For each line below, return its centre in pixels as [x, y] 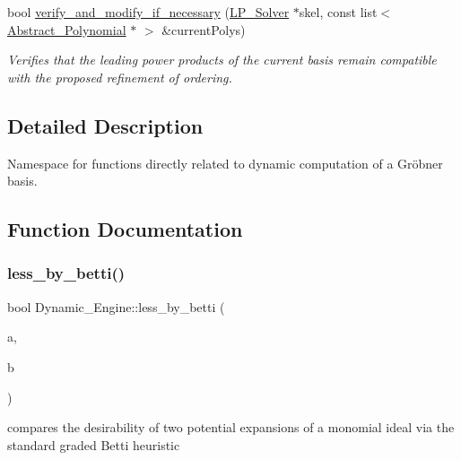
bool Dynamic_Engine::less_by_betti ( [116, 306]
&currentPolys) [204, 29]
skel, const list [338, 12]
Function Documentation [125, 229]
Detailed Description [105, 125]
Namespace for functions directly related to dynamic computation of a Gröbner [225, 163]
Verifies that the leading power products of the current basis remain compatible [222, 60]
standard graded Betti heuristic [94, 444]
